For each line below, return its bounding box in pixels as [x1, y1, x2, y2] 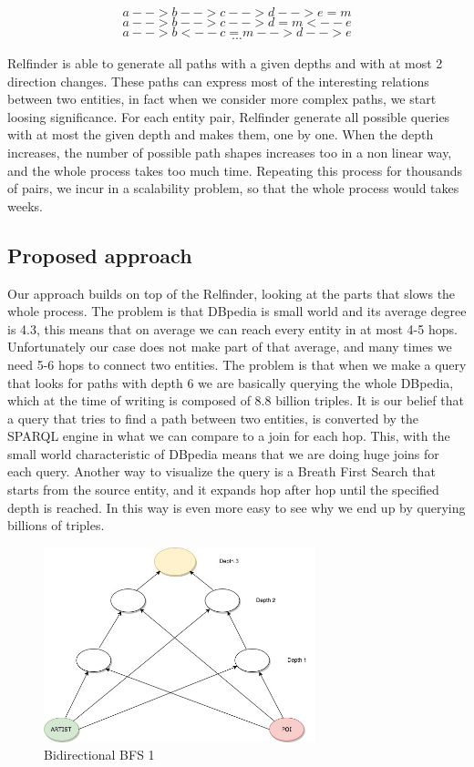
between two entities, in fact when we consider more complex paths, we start [7, 89, 437, 108]
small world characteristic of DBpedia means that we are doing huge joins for [7, 444, 439, 463]
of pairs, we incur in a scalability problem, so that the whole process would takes [7, 179, 459, 198]
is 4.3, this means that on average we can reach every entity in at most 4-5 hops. [7, 319, 458, 338]
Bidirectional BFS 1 [44, 745, 155, 764]
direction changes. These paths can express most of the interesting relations [7, 71, 429, 90]
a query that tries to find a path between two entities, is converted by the [7, 408, 419, 427]
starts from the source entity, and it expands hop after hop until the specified [7, 480, 439, 499]
